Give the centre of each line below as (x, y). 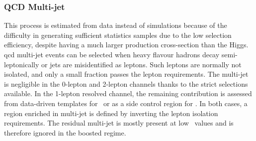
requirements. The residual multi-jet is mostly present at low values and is (119, 123)
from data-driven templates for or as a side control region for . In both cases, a (126, 103)
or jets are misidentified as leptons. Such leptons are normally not (141, 64)
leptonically (22, 64)
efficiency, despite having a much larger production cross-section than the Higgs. (126, 45)
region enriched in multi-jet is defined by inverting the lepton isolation (111, 113)
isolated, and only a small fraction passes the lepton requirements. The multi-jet (126, 74)
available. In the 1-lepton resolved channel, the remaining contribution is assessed (128, 93)
